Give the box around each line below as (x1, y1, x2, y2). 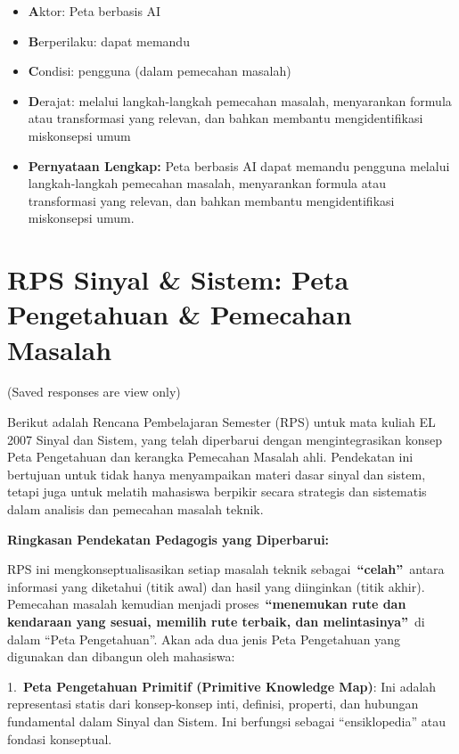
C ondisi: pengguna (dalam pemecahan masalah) (28, 61, 291, 80)
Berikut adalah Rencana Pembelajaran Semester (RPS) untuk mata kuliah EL (7, 413, 436, 431)
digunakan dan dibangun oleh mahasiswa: (7, 647, 235, 666)
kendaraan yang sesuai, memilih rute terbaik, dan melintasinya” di (7, 611, 425, 630)
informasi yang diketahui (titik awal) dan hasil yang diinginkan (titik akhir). (7, 577, 425, 595)
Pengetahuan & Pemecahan (7, 296, 352, 332)
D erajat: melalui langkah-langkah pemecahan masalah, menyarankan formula (28, 91, 452, 110)
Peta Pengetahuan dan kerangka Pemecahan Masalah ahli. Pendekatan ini (7, 447, 414, 466)
